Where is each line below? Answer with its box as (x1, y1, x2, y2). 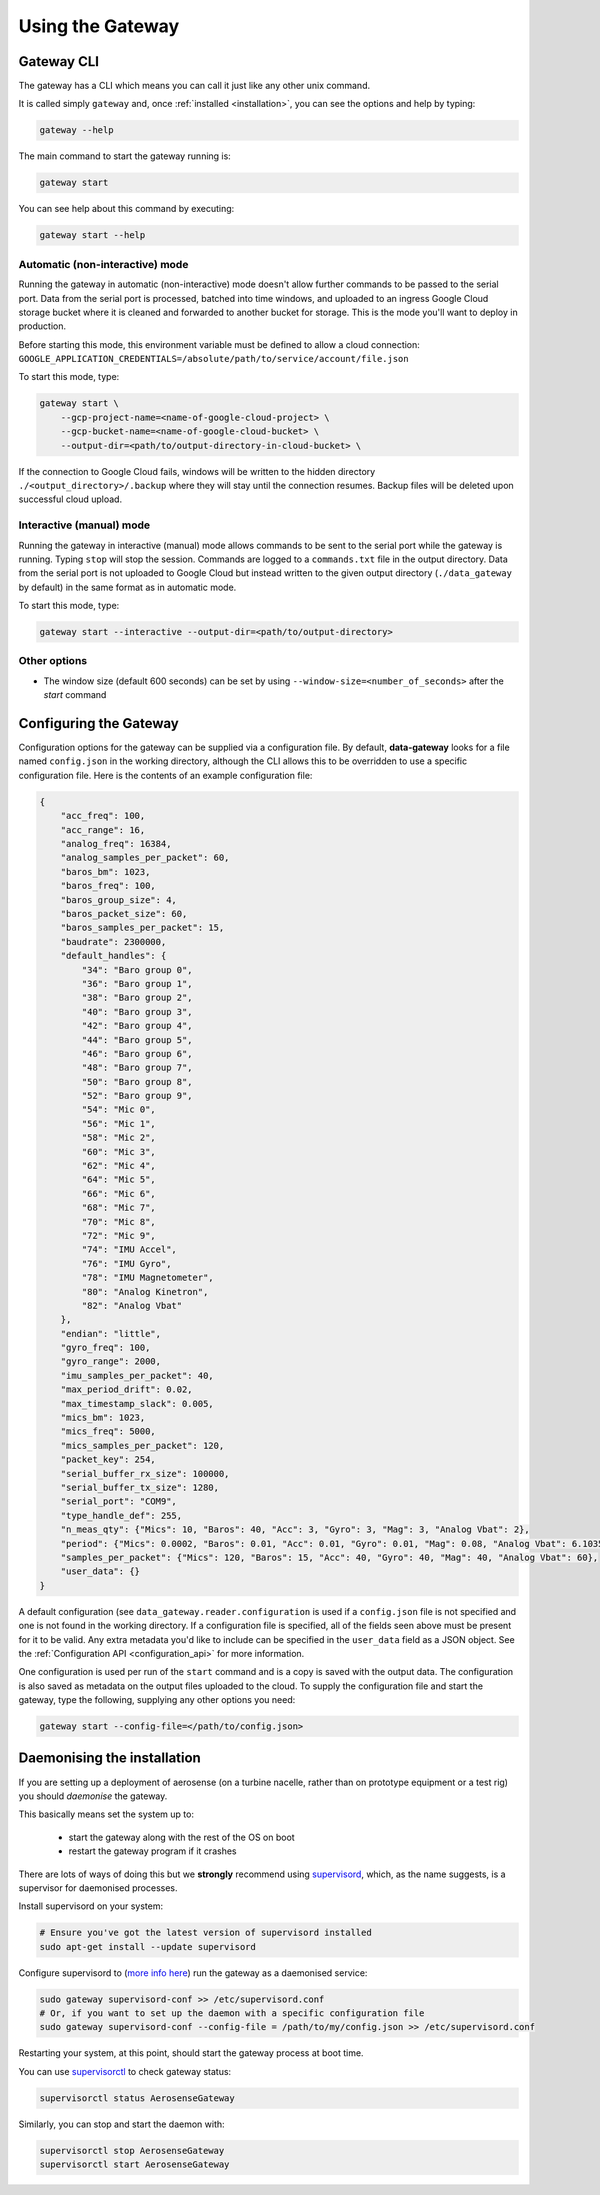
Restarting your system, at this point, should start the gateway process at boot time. (18, 2047, 364, 2059)
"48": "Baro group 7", (81, 1062, 194, 1074)
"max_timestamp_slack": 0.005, (60, 1398, 214, 1409)
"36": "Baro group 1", (81, 978, 194, 989)
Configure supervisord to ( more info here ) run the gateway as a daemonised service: (18, 1966, 368, 1979)
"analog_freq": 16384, (60, 838, 172, 850)
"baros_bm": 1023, (60, 866, 151, 877)
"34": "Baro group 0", (81, 964, 194, 975)
